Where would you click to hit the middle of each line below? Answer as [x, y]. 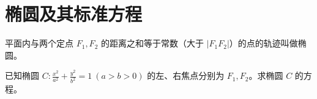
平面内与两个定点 [39, 43]
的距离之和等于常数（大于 [152, 43]
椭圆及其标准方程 [74, 14]
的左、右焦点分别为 [186, 75]
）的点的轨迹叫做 [263, 43]
